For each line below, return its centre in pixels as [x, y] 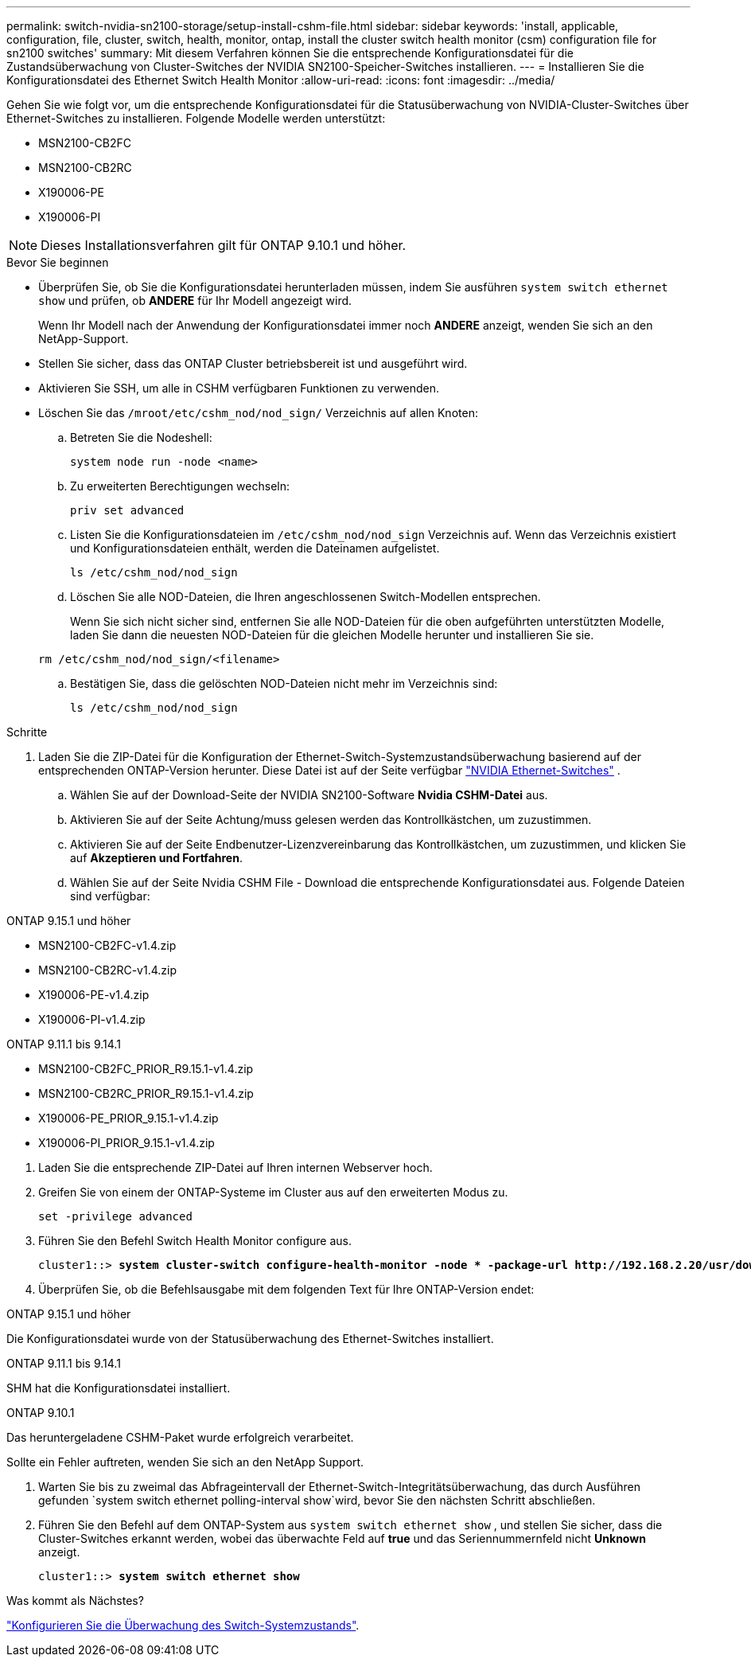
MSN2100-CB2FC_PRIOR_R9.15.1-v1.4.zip [146, 1069]
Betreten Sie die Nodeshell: [141, 437]
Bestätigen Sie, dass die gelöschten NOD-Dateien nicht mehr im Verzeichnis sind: [284, 683]
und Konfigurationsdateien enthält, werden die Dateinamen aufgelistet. [255, 548]
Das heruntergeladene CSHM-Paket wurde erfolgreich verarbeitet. [180, 1437]
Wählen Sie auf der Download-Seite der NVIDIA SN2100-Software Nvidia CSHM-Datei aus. [309, 795]
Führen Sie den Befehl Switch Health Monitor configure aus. [195, 1241]
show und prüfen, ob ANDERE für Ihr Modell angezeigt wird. [195, 301]
